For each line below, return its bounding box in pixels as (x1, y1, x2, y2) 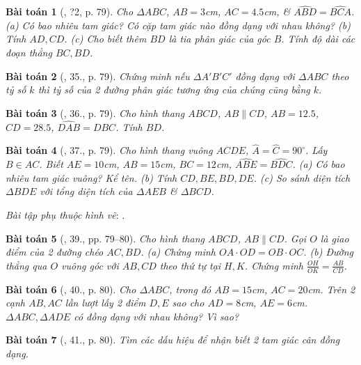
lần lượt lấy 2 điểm (65, 295, 146, 310)
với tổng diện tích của (40, 184, 133, 199)
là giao (320, 231, 349, 245)
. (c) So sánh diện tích (253, 170, 351, 185)
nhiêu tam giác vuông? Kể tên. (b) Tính (6, 170, 177, 185)
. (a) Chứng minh (141, 244, 216, 259)
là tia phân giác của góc (168, 31, 271, 46)
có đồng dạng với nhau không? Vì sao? (74, 309, 239, 323)
